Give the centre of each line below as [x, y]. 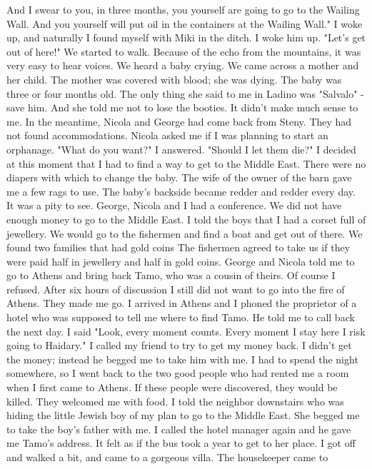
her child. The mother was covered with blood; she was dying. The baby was [174, 79]
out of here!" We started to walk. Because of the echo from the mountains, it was [184, 51]
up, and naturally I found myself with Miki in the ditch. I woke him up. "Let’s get [186, 37]
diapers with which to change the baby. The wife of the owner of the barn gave [179, 177]
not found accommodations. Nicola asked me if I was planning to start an [167, 135]
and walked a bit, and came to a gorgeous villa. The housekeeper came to [167, 457]
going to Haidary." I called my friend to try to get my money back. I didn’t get [179, 345]
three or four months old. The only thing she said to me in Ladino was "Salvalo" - [185, 93]
